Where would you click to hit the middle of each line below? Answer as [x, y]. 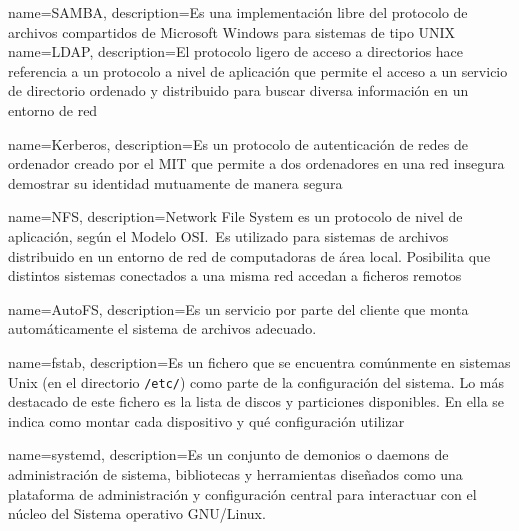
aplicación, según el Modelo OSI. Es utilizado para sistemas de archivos [228, 235]
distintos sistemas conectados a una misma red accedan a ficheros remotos [235, 275]
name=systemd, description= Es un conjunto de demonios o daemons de [228, 454]
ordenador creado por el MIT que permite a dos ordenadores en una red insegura [256, 163]
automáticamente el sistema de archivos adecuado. [162, 328]
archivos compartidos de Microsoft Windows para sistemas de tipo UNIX [232, 31]
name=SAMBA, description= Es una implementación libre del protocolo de [238, 12]
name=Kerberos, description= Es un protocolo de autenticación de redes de [238, 143]
